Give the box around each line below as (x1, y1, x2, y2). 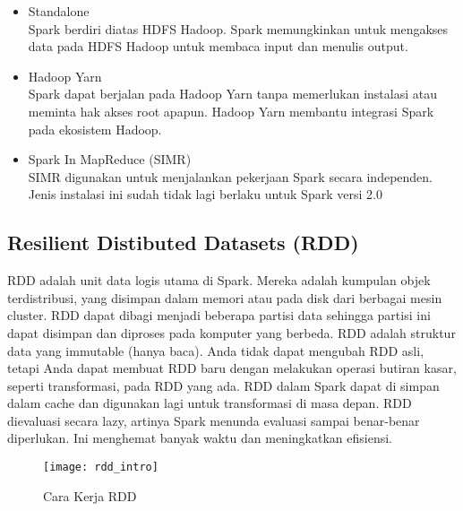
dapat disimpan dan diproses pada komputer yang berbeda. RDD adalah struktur (7, 323, 456, 342)
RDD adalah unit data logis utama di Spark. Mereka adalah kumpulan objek (7, 271, 431, 290)
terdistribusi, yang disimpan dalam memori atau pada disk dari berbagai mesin (7, 288, 442, 307)
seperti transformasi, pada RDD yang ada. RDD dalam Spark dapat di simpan (7, 376, 440, 394)
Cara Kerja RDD (43, 486, 137, 505)
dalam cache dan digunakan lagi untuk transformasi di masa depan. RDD (7, 394, 412, 412)
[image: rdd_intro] (43, 461, 159, 474)
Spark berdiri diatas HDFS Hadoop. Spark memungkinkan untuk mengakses (28, 19, 449, 38)
